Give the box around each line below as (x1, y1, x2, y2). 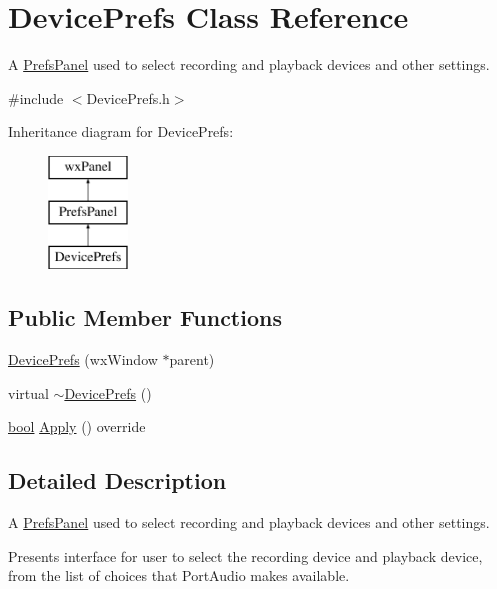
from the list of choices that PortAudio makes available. (8, 565, 350, 586)
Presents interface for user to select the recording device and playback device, (8, 545, 483, 566)
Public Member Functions (8, 302, 282, 333)
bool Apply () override (8, 416, 146, 437)
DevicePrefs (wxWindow (8, 349, 158, 370)
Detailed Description (8, 465, 227, 496)
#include (8, 87, 64, 108)
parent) (169, 349, 215, 370)
